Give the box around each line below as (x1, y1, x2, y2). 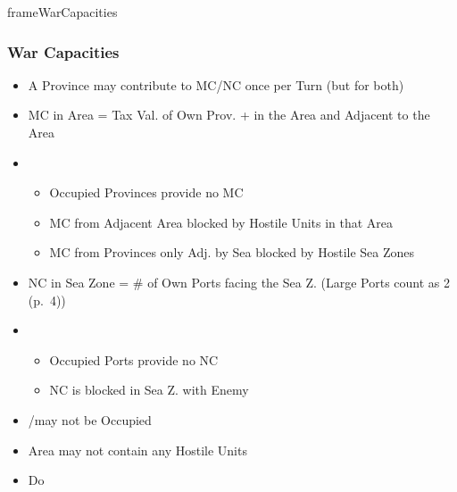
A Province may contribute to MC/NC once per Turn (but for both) (28, 75, 404, 94)
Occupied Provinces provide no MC (49, 183, 244, 202)
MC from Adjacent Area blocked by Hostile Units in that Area (49, 213, 394, 231)
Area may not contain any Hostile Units (28, 440, 247, 459)
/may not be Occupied (28, 410, 152, 429)
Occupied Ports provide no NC (49, 350, 219, 369)
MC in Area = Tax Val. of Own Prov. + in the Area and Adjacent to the (28, 105, 430, 124)
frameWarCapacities (7, 3, 118, 21)
